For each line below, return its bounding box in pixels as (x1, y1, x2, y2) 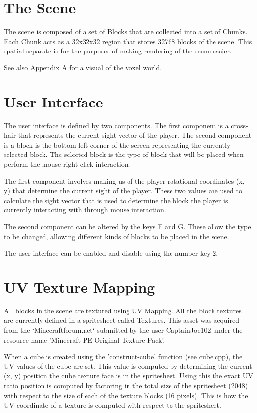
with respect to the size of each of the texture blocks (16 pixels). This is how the (4, 390, 248, 400)
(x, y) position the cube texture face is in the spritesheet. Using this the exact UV (4, 370, 253, 381)
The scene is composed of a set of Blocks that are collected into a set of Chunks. (4, 26, 248, 37)
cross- (231, 120, 248, 130)
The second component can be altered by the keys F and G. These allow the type (4, 221, 251, 231)
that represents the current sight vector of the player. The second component (18, 130, 252, 140)
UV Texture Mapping (4, 276, 155, 297)
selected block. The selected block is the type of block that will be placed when (4, 149, 244, 159)
